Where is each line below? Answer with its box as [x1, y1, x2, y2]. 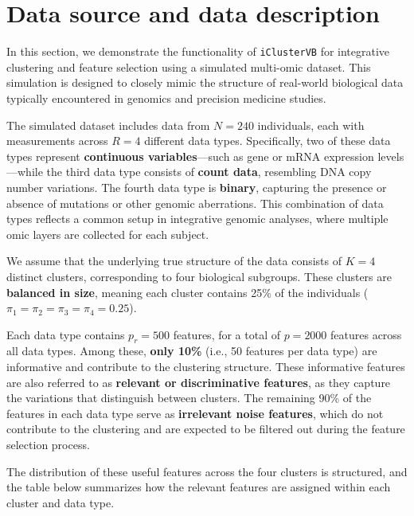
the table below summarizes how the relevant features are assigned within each [6, 479, 391, 495]
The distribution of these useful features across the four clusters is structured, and [6, 463, 408, 479]
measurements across [6, 132, 108, 149]
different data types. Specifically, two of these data [144, 132, 391, 149]
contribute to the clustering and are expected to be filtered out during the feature [6, 420, 405, 437]
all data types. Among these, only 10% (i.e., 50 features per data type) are [6, 342, 377, 359]
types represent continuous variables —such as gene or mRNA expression [6, 147, 374, 164]
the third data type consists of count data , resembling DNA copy [46, 163, 372, 180]
